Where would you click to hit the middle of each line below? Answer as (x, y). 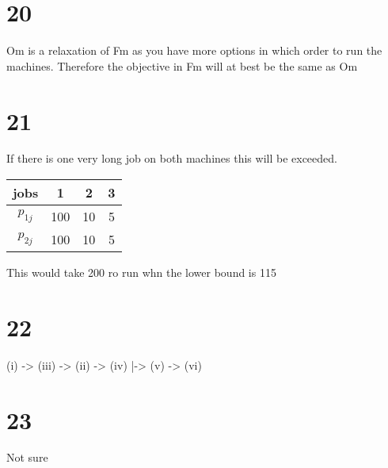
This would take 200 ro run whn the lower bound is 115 (141, 272)
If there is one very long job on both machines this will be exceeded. (172, 158)
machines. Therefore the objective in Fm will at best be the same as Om (182, 65)
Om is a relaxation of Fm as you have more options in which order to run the (194, 50)
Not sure (27, 457)
